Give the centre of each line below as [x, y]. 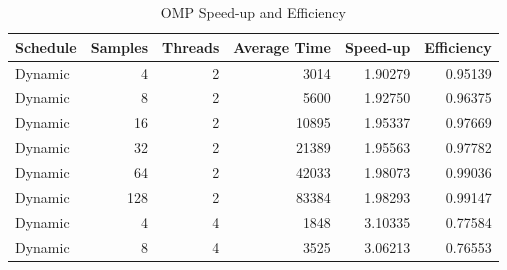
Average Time [282, 46]
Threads [191, 46]
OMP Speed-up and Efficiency [253, 12]
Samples [119, 46]
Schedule [46, 46]
